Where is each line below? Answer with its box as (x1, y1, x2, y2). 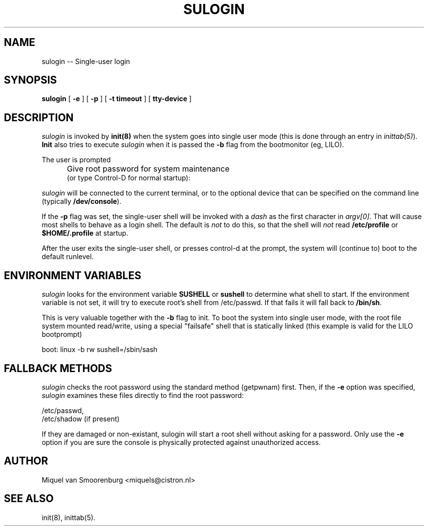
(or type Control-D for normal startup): (67, 174, 191, 182)
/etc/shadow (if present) (42, 414, 120, 423)
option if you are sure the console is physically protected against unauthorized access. (42, 438, 321, 446)
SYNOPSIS (4, 74, 57, 87)
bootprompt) (42, 330, 82, 339)
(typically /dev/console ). (42, 197, 122, 206)
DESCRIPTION (4, 111, 74, 124)
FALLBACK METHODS (4, 362, 112, 375)
